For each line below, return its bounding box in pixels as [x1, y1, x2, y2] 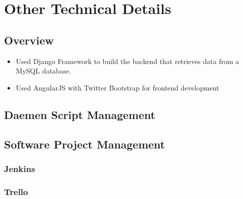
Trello [4, 185, 28, 197]
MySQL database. [16, 65, 71, 76]
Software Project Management [4, 136, 165, 151]
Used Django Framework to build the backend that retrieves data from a [16, 55, 239, 66]
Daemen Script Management [4, 106, 155, 122]
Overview [4, 32, 54, 47]
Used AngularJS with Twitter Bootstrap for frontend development [16, 82, 219, 92]
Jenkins [4, 162, 35, 174]
